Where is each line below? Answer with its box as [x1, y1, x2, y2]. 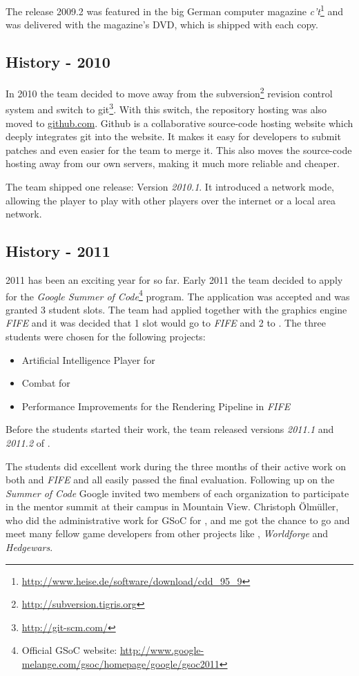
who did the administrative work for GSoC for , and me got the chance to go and [6, 512, 350, 527]
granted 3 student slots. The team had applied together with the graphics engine [6, 302, 347, 316]
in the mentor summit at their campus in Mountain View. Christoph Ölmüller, [6, 499, 339, 514]
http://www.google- [119, 643, 204, 657]
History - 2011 [6, 240, 110, 262]
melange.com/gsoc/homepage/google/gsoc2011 [21, 657, 220, 671]
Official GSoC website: [21, 643, 117, 657]
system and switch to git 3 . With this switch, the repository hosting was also [6, 100, 327, 116]
